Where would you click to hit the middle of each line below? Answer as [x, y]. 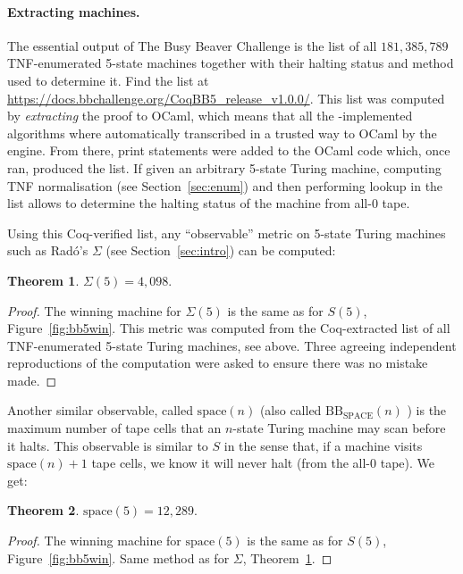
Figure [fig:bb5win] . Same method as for [118, 557]
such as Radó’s [48, 250]
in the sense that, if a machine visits [323, 445]
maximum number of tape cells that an [114, 428]
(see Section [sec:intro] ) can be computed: [221, 250]
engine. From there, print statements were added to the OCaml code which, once [229, 150]
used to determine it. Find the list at [108, 80]
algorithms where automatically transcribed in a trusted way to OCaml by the [222, 133]
